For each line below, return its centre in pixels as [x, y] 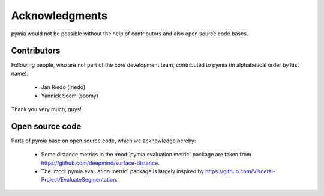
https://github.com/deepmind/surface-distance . [100, 163]
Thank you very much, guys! [46, 109]
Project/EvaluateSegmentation [79, 180]
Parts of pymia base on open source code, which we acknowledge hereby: [103, 141]
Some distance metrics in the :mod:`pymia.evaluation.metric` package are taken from [146, 155]
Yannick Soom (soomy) [70, 96]
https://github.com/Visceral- [240, 171]
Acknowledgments [59, 16]
